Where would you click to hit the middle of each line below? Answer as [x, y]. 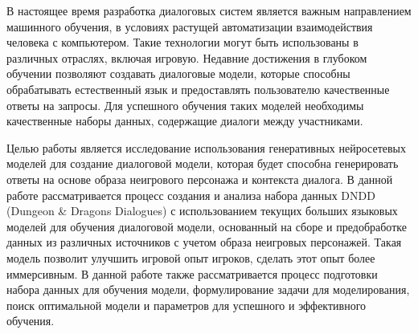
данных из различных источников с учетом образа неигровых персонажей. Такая [204, 242]
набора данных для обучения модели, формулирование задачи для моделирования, [208, 289]
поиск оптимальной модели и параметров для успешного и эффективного [186, 305]
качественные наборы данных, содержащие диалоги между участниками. [185, 121]
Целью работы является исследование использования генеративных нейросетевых [206, 147]
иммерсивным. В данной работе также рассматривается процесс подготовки [192, 273]
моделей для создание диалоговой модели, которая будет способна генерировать [203, 163]
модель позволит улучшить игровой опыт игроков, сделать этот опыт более [191, 257]
